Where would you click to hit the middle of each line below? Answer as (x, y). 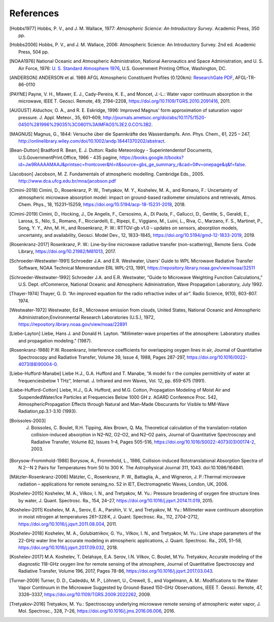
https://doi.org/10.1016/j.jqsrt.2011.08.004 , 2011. (68, 524)
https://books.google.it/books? (151, 157)
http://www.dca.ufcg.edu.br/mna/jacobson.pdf (67, 181)
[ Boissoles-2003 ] (28, 421)
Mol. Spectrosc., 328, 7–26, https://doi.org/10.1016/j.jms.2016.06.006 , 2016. (97, 611)
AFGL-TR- (246, 77)
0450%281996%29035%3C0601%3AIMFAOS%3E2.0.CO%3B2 (85, 125)
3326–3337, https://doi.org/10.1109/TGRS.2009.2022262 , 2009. (85, 595)
